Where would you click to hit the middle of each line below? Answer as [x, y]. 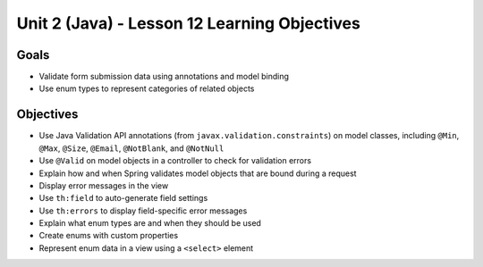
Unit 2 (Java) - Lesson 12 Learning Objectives [189, 23]
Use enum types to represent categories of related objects [147, 88]
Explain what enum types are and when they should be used [150, 223]
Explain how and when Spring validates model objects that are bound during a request [198, 173]
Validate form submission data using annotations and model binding [164, 77]
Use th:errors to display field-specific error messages [143, 211]
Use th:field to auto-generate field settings [123, 198]
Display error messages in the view [104, 185]
